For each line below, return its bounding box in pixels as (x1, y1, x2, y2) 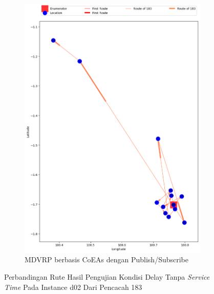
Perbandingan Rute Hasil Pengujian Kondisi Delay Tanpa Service (4, 272, 210, 282)
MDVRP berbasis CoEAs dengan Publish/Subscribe (25, 254, 188, 265)
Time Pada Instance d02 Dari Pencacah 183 (4, 281, 142, 292)
